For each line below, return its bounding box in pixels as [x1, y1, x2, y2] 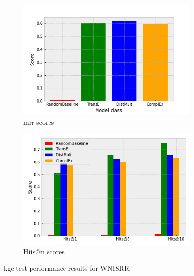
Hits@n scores [23, 246, 65, 257]
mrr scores [23, 116, 54, 127]
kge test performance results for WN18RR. [4, 263, 131, 273]
